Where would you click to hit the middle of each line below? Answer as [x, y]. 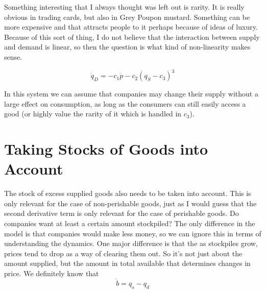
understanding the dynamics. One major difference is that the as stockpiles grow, [131, 243]
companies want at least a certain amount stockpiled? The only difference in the [130, 223]
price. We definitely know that [52, 273]
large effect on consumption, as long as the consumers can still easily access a [125, 103]
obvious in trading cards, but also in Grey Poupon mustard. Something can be [127, 17]
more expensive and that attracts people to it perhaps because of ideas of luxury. [131, 27]
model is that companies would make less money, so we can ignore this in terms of [133, 233]
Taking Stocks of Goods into [106, 149]
